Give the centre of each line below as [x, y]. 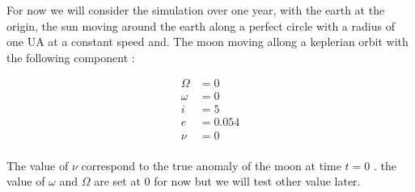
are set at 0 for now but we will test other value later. [227, 181]
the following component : [71, 57]
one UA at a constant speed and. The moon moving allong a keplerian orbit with [207, 42]
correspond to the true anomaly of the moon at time [211, 165]
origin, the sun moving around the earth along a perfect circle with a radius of [201, 25]
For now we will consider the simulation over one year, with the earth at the [196, 10]
